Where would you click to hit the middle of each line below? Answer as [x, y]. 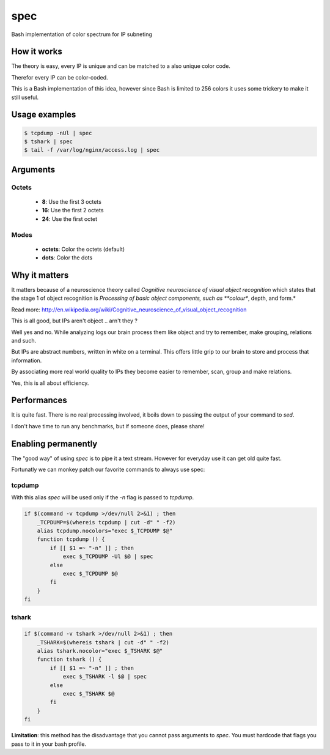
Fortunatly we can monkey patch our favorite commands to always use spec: [108, 470]
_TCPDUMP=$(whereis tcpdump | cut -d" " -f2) [106, 522]
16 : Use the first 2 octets [73, 210]
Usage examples [44, 115]
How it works [37, 52]
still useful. [25, 97]
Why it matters [40, 275]
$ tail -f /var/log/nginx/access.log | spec [92, 150]
